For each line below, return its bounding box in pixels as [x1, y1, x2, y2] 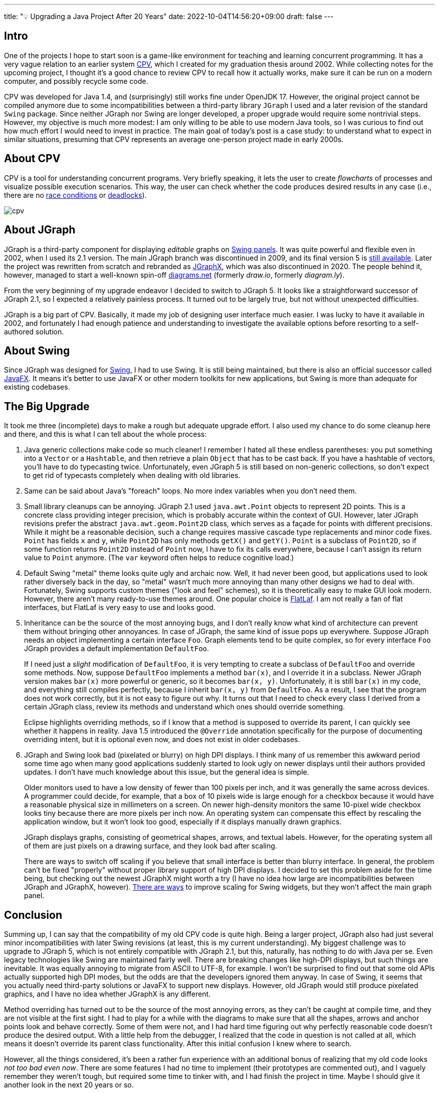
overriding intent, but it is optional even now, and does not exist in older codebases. [24, 735, 300, 744]
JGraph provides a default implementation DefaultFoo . [24, 644, 209, 653]
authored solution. [4, 327, 64, 336]
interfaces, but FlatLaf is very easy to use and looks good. [24, 603, 215, 612]
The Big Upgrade [4, 400, 90, 413]
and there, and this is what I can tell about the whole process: [4, 430, 207, 439]
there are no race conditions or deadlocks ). [4, 190, 147, 199]
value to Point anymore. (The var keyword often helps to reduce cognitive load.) [24, 553, 294, 562]
